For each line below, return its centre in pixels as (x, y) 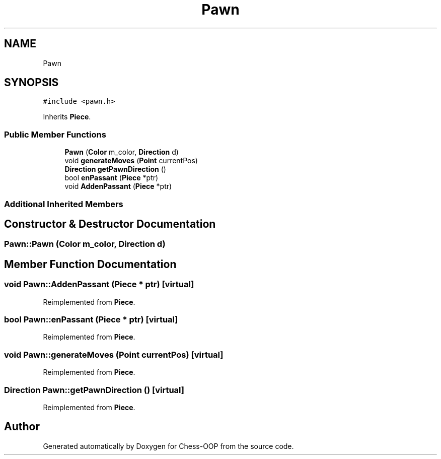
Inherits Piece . (67, 117)
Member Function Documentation (90, 264)
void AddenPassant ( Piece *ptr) (118, 186)
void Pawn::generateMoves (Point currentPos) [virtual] (114, 354)
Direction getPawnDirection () (115, 169)
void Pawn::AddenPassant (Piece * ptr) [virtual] (99, 284)
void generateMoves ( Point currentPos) (131, 161)
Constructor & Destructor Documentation (110, 224)
